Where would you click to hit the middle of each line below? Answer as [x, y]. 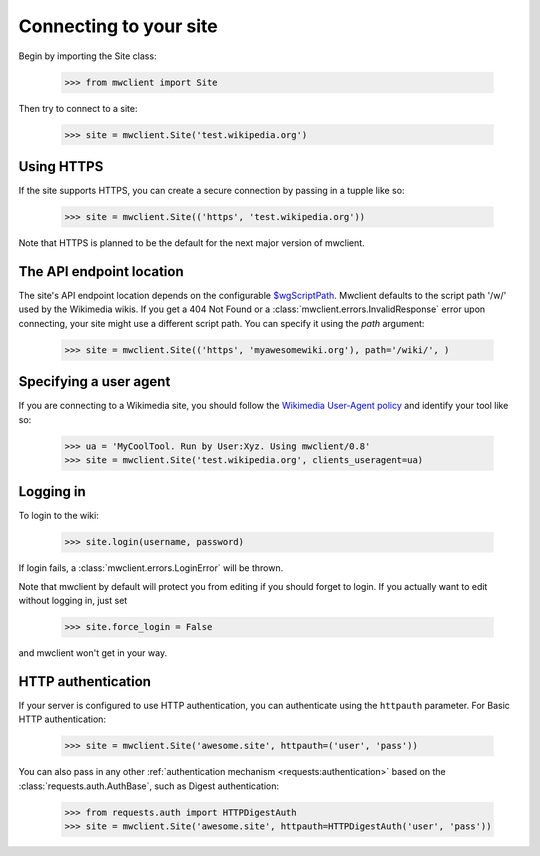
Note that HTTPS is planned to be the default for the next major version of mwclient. [191, 242]
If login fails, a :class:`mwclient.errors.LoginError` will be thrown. [151, 568]
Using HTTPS [61, 166]
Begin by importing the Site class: [87, 56]
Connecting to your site [118, 26]
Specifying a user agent [94, 381]
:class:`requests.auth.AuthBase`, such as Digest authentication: [149, 786]
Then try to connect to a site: [78, 108]
